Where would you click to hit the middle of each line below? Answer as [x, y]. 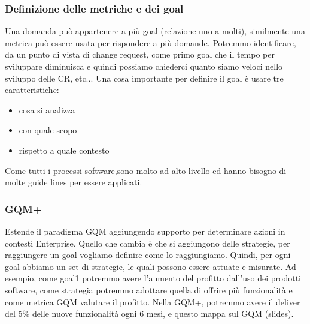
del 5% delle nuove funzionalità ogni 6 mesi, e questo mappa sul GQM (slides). [149, 313]
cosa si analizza [47, 109]
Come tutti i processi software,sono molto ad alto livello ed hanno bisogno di [146, 170]
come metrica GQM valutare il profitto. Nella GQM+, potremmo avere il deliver [153, 301]
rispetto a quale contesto [64, 150]
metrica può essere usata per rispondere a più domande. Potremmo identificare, [151, 42]
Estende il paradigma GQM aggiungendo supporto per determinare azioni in [145, 231]
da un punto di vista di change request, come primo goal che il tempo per [140, 54]
